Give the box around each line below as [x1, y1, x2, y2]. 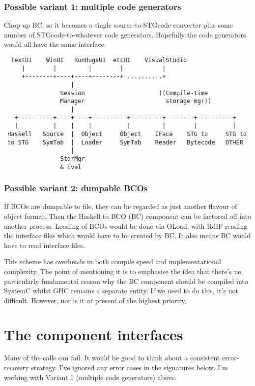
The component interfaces [4, 324, 183, 344]
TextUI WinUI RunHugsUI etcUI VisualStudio [11, 57, 187, 64]
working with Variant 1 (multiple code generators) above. [4, 372, 177, 382]
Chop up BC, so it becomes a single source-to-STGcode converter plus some [4, 20, 233, 30]
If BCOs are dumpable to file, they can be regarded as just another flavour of [4, 201, 237, 211]
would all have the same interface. [4, 39, 106, 49]
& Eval [60, 163, 82, 171]
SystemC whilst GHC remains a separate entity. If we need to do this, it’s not [4, 285, 238, 296]
